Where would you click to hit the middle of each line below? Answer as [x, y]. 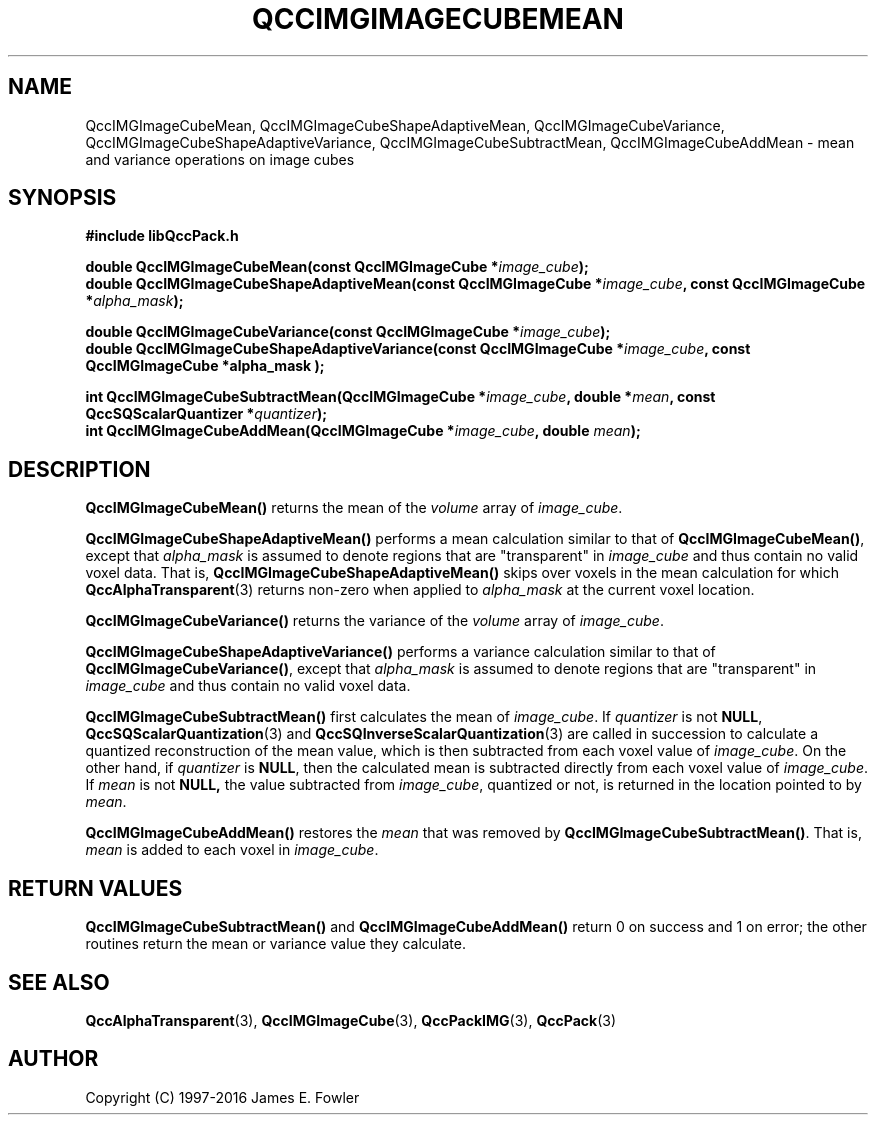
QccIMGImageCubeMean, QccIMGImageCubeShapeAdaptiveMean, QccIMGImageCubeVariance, [405, 125]
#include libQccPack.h [162, 236]
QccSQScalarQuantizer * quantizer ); [206, 414]
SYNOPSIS [62, 198]
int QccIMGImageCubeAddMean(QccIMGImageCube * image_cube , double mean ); [363, 431]
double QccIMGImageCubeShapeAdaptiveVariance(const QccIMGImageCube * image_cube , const [418, 349]
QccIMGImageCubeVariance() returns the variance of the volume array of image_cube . [374, 621]
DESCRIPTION [79, 469]
